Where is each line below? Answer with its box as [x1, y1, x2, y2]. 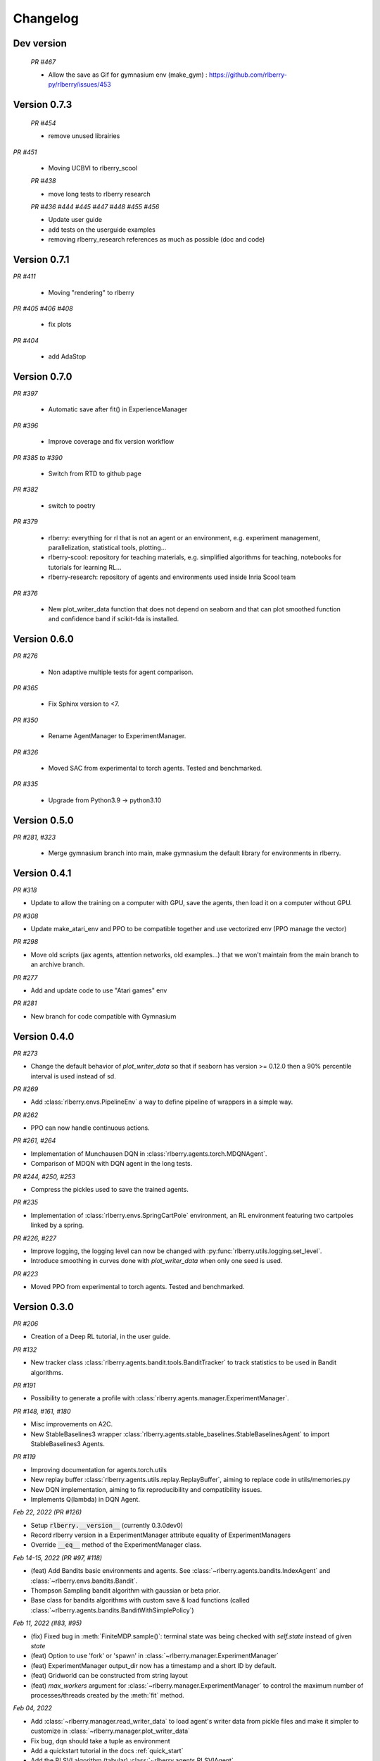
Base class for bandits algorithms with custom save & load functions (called [30, 1596, 250, 1605]
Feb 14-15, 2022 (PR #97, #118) [13, 1553, 102, 1562]
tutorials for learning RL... [48, 563, 122, 571]
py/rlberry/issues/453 [48, 80, 112, 89]
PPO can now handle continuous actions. [30, 1124, 151, 1132]
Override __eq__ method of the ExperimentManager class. [30, 1541, 202, 1549]
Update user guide [48, 216, 102, 224]
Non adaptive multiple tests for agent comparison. [48, 668, 194, 676]
